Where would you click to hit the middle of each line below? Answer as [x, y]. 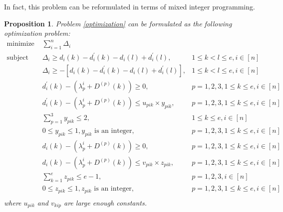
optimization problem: [37, 33]
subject [17, 57]
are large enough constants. [106, 202]
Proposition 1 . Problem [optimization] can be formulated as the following [118, 23]
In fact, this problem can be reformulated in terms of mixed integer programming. [130, 6]
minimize [20, 44]
